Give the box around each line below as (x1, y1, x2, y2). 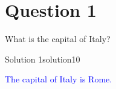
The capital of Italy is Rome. (5, 73, 112, 85)
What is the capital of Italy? (5, 32, 111, 45)
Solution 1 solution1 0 (5, 52, 80, 65)
